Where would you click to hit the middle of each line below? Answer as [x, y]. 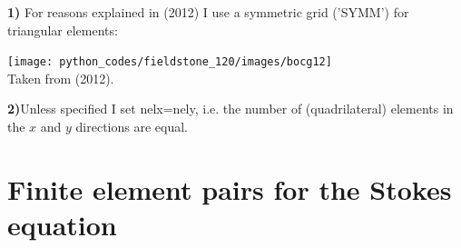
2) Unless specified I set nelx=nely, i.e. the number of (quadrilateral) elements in [230, 109]
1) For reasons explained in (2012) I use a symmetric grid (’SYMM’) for [208, 12]
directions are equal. [132, 127]
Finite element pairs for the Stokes [230, 188]
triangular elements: [63, 30]
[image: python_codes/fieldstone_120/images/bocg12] [170, 62]
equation [62, 224]
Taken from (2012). [61, 78]
